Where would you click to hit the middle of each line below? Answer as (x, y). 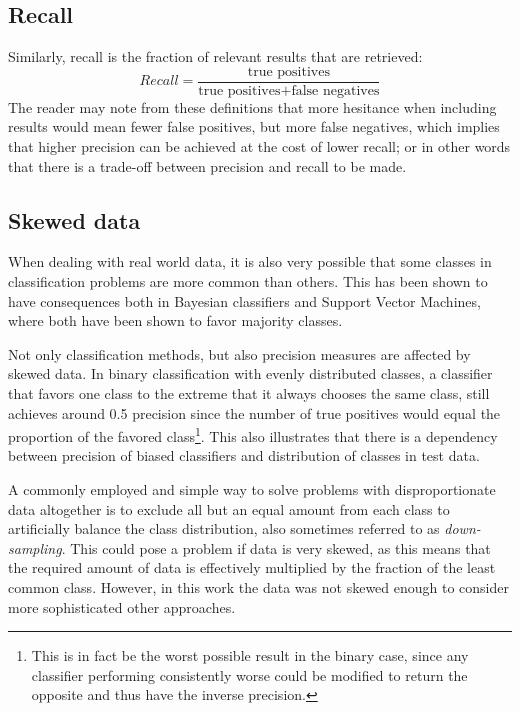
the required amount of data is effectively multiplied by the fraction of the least (252, 567)
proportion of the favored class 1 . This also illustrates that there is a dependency (253, 434)
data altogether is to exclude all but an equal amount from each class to (229, 508)
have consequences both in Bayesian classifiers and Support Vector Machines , (244, 300)
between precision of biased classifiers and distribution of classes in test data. (244, 455)
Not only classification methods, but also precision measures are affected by (239, 353)
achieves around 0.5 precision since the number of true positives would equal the (254, 412)
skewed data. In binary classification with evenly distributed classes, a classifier (250, 373)
